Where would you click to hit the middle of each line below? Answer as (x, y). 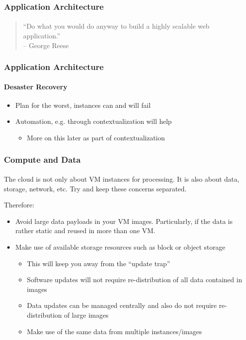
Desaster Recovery (36, 86)
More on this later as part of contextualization (96, 138)
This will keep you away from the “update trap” (98, 263)
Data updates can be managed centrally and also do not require (122, 305)
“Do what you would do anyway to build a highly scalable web (116, 26)
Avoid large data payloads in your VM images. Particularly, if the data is (124, 221)
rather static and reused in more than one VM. (85, 230)
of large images (86, 315)
